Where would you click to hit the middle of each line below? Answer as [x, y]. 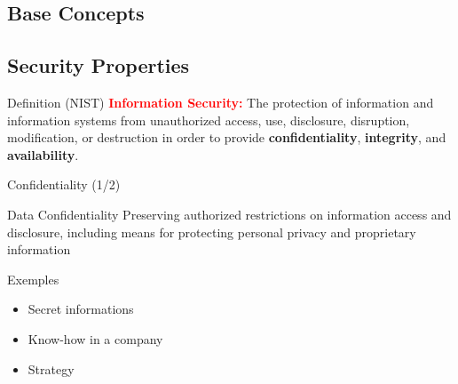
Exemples [33, 279]
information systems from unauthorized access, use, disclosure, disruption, [209, 120]
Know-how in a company [95, 338]
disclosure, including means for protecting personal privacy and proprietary [212, 232]
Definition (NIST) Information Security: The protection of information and [221, 102]
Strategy [51, 368]
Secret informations [81, 309]
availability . [43, 154]
